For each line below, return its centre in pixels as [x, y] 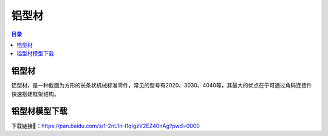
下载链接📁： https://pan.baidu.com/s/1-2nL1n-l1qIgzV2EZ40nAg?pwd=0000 [106, 126]
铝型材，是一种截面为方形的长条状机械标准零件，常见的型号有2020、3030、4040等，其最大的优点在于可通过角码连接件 [162, 86]
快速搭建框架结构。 [35, 93]
